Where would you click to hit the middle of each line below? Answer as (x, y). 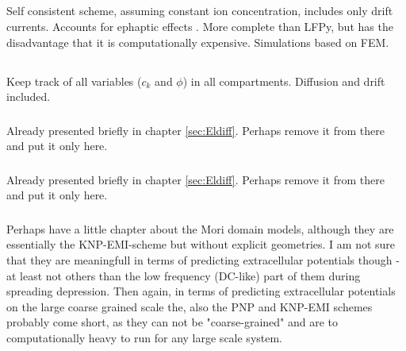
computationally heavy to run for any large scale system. (145, 338)
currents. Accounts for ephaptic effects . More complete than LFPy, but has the (200, 26)
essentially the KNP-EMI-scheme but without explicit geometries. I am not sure (201, 244)
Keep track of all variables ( (74, 81)
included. (29, 96)
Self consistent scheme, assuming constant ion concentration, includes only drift (200, 11)
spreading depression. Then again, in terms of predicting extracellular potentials (201, 291)
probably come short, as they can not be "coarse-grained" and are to (172, 322)
